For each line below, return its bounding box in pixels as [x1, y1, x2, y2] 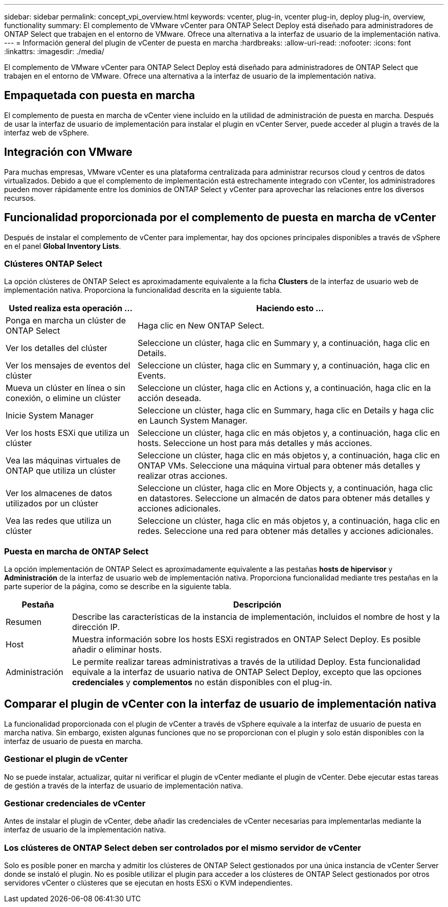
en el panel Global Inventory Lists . [4, 241, 121, 250]
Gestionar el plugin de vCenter [4, 754, 128, 764]
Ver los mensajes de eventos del [6, 360, 130, 371]
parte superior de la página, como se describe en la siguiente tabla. [4, 582, 231, 591]
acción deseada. [138, 393, 201, 404]
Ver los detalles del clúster [6, 343, 107, 354]
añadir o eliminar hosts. [72, 644, 162, 655]
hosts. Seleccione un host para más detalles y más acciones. [138, 438, 372, 449]
